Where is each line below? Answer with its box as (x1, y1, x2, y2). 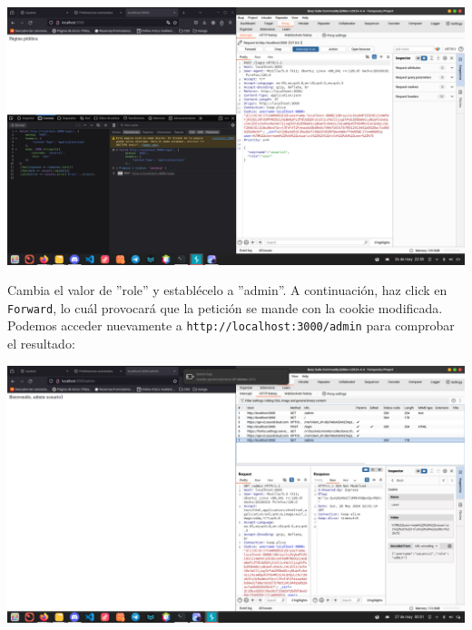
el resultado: (7, 334, 75, 352)
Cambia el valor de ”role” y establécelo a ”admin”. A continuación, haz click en (7, 281, 447, 300)
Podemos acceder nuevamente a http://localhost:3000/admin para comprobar (7, 316, 455, 335)
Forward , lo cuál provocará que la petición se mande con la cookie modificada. (7, 298, 443, 317)
